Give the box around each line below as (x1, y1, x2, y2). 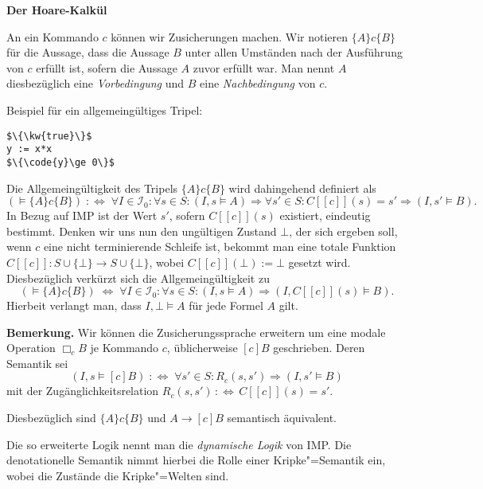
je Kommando (90, 339, 159, 356)
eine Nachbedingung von (200, 75, 316, 92)
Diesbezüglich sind (6, 409, 96, 426)
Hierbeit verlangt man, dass (6, 297, 142, 314)
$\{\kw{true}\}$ (6, 130, 92, 142)
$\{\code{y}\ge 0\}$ (6, 156, 115, 168)
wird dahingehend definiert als (228, 179, 376, 196)
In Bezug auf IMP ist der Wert (6, 207, 158, 224)
